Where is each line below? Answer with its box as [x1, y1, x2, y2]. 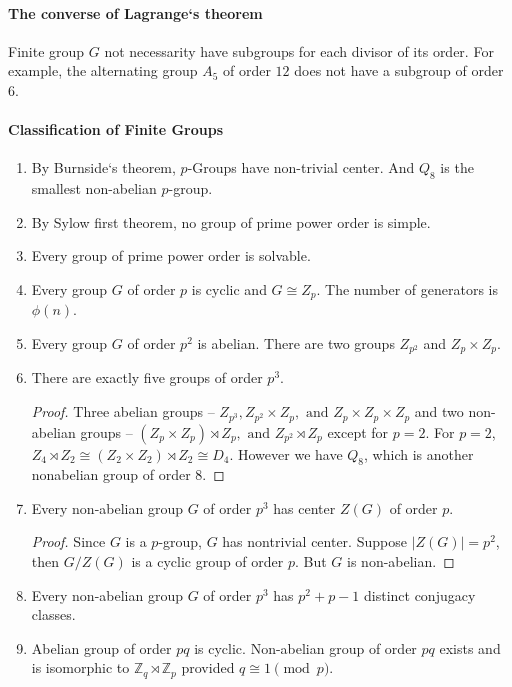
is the [440, 157, 474, 178]
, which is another [364, 443, 474, 464]
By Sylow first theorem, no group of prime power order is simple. [31, 211, 431, 232]
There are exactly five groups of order [31, 367, 263, 388]
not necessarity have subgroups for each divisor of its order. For [104, 40, 494, 61]
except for [327, 421, 389, 442]
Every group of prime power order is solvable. [31, 245, 311, 266]
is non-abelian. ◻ [347, 551, 455, 572]
